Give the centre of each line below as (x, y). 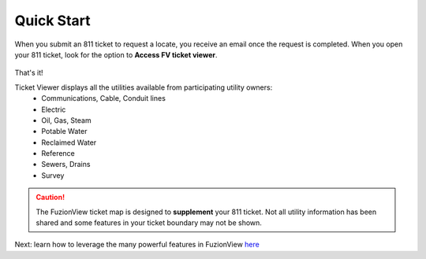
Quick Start (52, 20)
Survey (53, 175)
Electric (54, 109)
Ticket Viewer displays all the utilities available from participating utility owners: (144, 87)
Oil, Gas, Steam (66, 120)
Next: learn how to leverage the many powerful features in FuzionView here (137, 245)
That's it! (29, 73)
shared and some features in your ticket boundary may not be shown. (149, 223)
